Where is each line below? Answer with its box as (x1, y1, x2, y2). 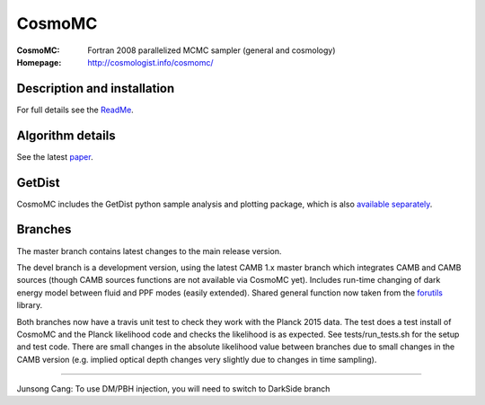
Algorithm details (16, 128, 116, 143)
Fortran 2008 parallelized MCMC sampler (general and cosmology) (87, 45, 336, 56)
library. (16, 300, 43, 311)
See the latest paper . (16, 151, 93, 162)
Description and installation (16, 81, 175, 96)
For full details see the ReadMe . (16, 104, 134, 115)
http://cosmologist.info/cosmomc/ (87, 57, 214, 67)
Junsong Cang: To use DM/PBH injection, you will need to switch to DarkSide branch (16, 383, 331, 394)
